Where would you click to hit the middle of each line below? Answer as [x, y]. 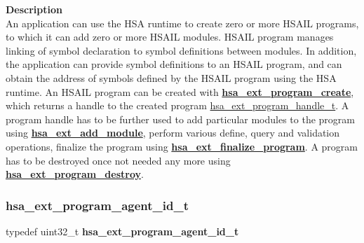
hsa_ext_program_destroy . [75, 174]
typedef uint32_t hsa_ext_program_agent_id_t [122, 231]
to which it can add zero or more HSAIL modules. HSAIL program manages [170, 37]
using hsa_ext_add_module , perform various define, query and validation [173, 133]
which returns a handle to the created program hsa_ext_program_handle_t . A [177, 105]
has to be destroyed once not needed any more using [118, 160]
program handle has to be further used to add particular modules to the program [180, 119]
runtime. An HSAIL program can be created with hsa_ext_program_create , [180, 91]
